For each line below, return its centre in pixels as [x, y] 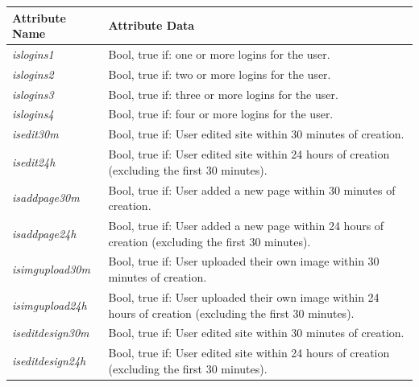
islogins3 [33, 94]
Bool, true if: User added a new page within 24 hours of [246, 226]
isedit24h [34, 161]
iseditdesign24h [49, 360]
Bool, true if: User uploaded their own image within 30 [244, 261]
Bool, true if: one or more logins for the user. [219, 54]
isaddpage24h [44, 233]
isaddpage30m [46, 198]
